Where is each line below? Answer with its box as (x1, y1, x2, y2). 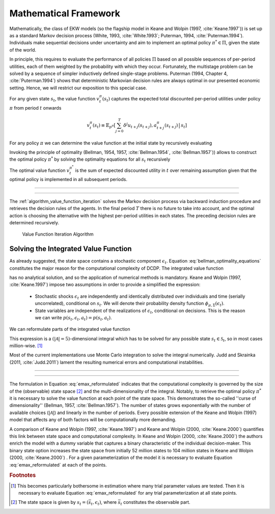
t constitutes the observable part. (120, 499, 190, 507)
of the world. (9, 46, 37, 53)
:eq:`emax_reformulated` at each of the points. (9, 461, 107, 468)
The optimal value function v (9, 167, 70, 173)
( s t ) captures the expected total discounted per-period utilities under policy (102, 95, 261, 103)
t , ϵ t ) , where (91, 499, 117, 507)
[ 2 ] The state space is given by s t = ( (11, 499, 89, 507)
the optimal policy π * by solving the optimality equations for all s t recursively (9, 156, 171, 164)
